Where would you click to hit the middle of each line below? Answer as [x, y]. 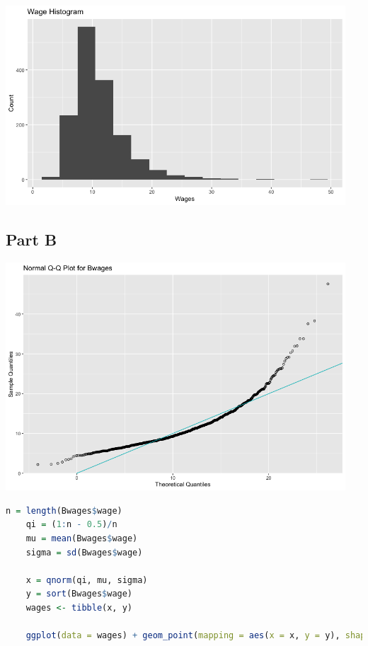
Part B [31, 240]
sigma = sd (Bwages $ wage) [84, 552]
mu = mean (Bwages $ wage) [82, 539]
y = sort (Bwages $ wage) [79, 594]
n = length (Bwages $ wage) [64, 511]
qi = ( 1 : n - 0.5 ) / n [71, 525]
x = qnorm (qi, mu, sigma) [87, 580]
